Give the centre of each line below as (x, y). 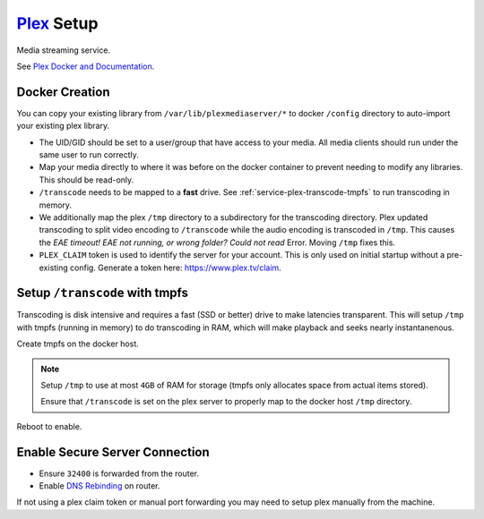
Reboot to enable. (49, 426)
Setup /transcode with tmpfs (102, 293)
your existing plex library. (63, 126)
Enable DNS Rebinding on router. (99, 486)
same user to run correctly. (89, 155)
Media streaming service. (64, 50)
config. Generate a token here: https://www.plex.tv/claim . (176, 268)
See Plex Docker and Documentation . (86, 66)
